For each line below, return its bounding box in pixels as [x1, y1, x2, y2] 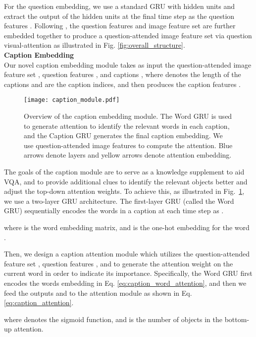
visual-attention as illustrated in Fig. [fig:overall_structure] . [4, 40, 185, 50]
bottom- [224, 314, 250, 324]
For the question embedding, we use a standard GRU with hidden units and [4, 1, 235, 11]
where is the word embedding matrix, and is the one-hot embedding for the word [4, 222, 250, 232]
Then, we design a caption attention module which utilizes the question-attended [4, 249, 250, 259]
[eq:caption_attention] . [4, 297, 74, 308]
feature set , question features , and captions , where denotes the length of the [4, 69, 241, 80]
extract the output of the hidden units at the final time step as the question [4, 10, 235, 21]
